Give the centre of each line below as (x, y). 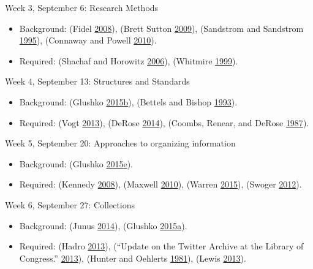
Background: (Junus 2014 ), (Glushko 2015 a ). (103, 225)
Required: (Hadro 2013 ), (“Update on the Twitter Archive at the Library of (161, 246)
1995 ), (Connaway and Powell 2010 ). (88, 40)
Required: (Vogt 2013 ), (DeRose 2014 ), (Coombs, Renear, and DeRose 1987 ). (164, 122)
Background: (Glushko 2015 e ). (76, 163)
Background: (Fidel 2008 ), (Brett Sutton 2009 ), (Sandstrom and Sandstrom (161, 28)
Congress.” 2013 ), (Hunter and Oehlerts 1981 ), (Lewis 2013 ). (133, 258)
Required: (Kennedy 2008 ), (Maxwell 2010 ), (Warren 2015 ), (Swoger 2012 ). (160, 184)
